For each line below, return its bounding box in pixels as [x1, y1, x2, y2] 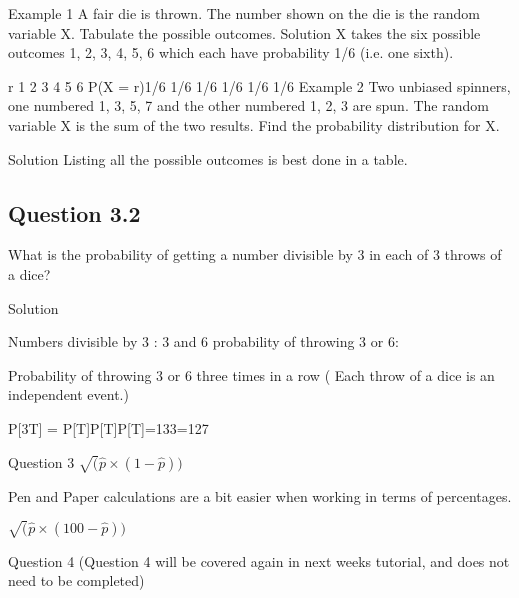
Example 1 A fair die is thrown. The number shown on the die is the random [8, 3, 480, 23]
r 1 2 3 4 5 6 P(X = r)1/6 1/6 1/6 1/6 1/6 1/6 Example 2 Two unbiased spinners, [8, 75, 511, 96]
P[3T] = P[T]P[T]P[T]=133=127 [8, 417, 209, 438]
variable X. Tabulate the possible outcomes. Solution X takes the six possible [8, 22, 481, 43]
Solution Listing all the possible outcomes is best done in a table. [8, 148, 408, 169]
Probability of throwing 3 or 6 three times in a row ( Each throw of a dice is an [8, 364, 495, 385]
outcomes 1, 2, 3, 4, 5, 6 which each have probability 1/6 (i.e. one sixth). [8, 42, 454, 63]
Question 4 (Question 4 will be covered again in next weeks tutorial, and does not [8, 550, 510, 571]
